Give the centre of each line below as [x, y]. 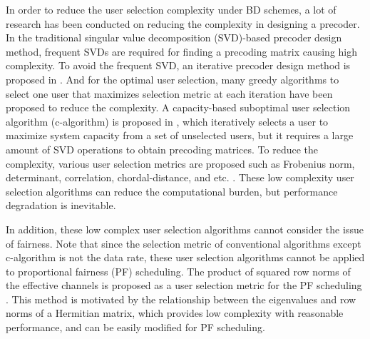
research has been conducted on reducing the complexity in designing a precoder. [183, 23]
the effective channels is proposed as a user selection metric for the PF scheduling [184, 285]
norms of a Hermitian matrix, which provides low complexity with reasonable [175, 313]
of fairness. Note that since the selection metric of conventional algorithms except [184, 243]
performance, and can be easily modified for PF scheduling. [135, 327]
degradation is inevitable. [61, 205]
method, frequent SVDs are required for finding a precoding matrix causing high [182, 51]
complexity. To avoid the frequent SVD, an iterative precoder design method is [178, 65]
